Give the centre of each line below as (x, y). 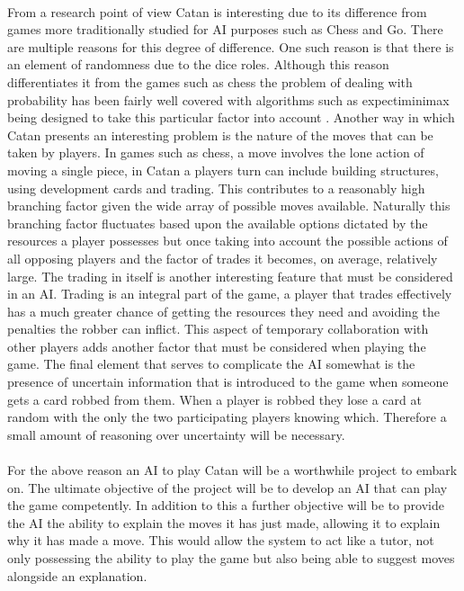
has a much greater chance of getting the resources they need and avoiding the (224, 311)
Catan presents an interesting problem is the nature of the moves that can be (220, 134)
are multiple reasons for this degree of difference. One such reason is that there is (231, 46)
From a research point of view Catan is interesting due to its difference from (217, 11)
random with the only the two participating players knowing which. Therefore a (227, 417)
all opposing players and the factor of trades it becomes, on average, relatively (223, 258)
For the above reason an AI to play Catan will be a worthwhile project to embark (232, 470)
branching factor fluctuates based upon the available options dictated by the (218, 223)
